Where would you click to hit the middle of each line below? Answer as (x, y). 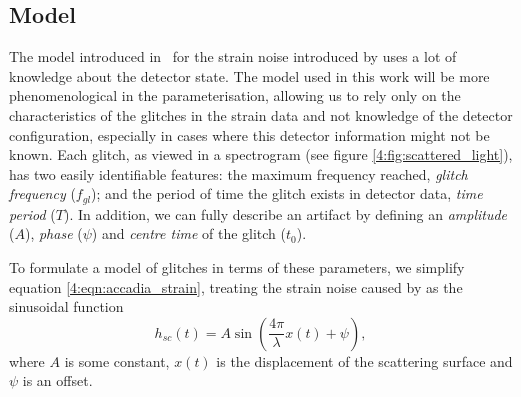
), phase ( (53, 233)
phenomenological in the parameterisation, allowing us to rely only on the (235, 95)
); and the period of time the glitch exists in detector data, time (287, 193)
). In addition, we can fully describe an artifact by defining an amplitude (285, 213)
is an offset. (57, 380)
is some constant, (117, 360)
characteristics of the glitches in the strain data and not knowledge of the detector (261, 114)
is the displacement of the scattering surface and (364, 360)
